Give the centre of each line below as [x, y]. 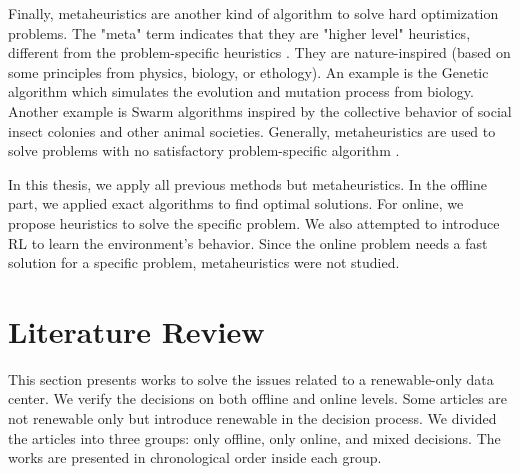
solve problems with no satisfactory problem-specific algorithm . [204, 150]
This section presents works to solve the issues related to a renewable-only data [251, 378]
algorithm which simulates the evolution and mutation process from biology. [241, 91]
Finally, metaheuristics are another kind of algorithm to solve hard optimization [253, 13]
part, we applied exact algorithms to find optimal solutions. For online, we [236, 203]
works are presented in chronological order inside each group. [195, 457]
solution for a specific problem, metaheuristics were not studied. [204, 262]
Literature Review [136, 330]
